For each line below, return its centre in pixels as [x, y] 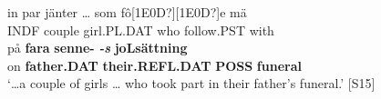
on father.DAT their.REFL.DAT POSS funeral [154, 65]
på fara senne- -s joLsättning [98, 48]
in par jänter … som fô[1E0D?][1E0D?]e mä [127, 12]
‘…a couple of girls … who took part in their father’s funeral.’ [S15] [191, 83]
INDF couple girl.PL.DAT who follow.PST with [141, 30]
